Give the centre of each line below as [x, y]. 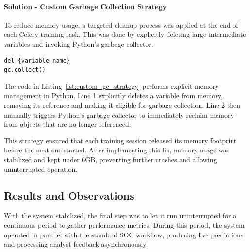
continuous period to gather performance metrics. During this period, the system [124, 225]
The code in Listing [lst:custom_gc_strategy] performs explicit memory [111, 86]
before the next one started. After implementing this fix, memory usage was [117, 150]
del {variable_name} [37, 60]
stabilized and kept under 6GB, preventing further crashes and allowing [110, 159]
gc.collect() [25, 70]
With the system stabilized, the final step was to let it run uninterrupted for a [120, 215]
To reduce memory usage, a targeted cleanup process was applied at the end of [121, 25]
